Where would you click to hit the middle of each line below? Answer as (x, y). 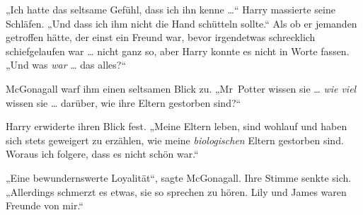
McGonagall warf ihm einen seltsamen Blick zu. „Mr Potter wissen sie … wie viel (181, 88)
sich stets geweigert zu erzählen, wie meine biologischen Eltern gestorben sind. (175, 140)
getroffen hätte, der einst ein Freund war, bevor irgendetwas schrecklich (161, 37)
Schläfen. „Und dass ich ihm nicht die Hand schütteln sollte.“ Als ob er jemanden (181, 23)
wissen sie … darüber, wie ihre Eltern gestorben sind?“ (123, 102)
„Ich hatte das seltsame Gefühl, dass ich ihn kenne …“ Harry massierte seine (171, 9)
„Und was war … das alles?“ (66, 65)
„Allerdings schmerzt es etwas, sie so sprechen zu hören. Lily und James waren (176, 191)
